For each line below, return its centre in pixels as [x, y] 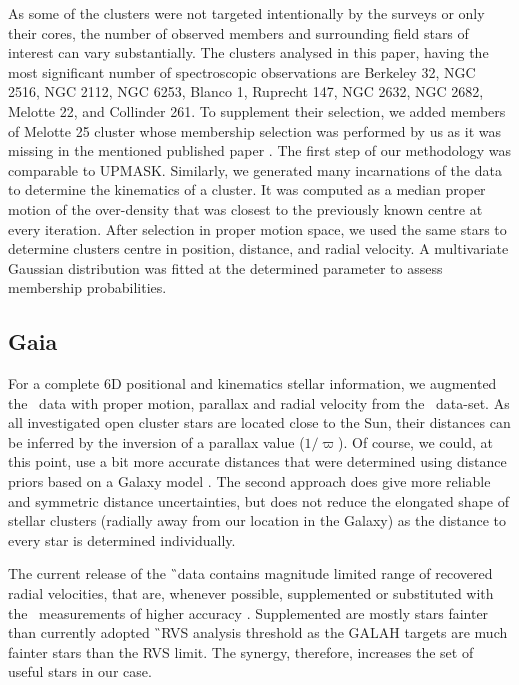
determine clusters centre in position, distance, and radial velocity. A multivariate [258, 248]
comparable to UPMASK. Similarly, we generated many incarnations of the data [255, 169]
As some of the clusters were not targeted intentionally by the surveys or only [246, 13]
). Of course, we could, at [415, 441]
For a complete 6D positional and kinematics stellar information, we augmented [252, 383]
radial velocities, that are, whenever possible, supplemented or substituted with [251, 593]
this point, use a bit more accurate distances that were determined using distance [257, 461]
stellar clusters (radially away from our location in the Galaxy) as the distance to [257, 520]
